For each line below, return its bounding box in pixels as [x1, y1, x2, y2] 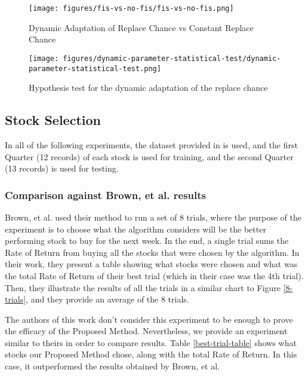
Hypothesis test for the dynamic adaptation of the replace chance [29, 81, 268, 94]
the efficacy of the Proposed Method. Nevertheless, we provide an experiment [5, 325, 288, 337]
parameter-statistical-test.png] [29, 64, 161, 73]
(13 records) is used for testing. [5, 162, 119, 175]
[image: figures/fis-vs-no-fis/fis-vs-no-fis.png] [29, 4, 234, 13]
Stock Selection [5, 111, 101, 129]
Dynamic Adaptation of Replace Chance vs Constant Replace [29, 21, 254, 33]
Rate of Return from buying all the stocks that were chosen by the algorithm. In [5, 246, 300, 258]
